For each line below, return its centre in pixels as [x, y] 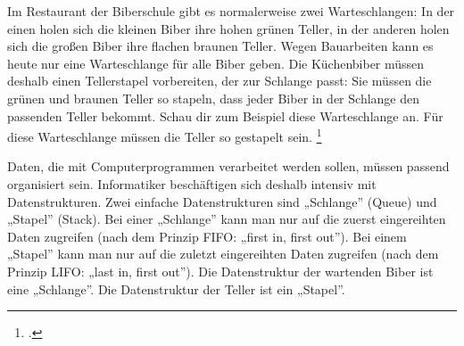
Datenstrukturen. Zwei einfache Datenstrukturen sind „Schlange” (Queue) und [222, 201]
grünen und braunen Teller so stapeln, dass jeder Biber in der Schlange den [213, 98]
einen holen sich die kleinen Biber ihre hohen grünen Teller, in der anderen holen [228, 28]
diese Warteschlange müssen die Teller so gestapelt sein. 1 [165, 135]
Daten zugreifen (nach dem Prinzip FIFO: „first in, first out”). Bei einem [207, 236]
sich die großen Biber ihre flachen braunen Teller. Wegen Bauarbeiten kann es [220, 46]
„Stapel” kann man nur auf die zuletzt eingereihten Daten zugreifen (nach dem [223, 254]
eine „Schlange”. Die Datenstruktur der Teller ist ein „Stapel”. [176, 288]
